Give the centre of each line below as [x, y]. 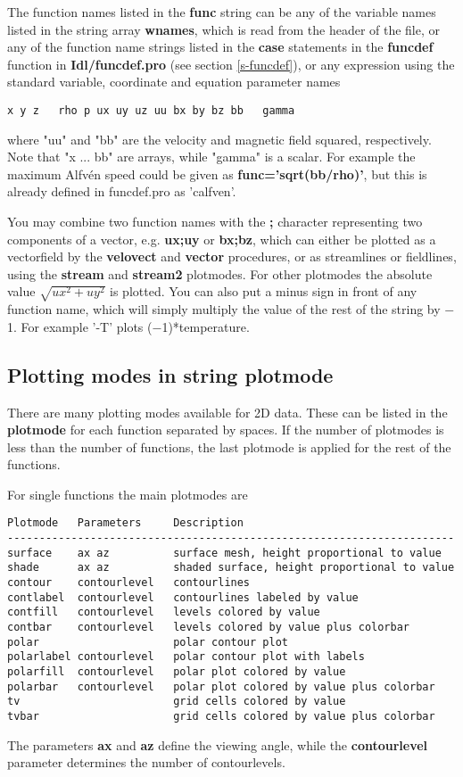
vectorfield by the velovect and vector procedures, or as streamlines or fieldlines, [232, 256]
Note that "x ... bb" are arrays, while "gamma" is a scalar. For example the [211, 157]
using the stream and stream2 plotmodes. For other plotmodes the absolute [220, 273]
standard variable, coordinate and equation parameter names [174, 82]
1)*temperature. [206, 326]
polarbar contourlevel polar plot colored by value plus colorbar [221, 686]
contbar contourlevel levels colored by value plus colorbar [209, 628]
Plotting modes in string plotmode [170, 374]
